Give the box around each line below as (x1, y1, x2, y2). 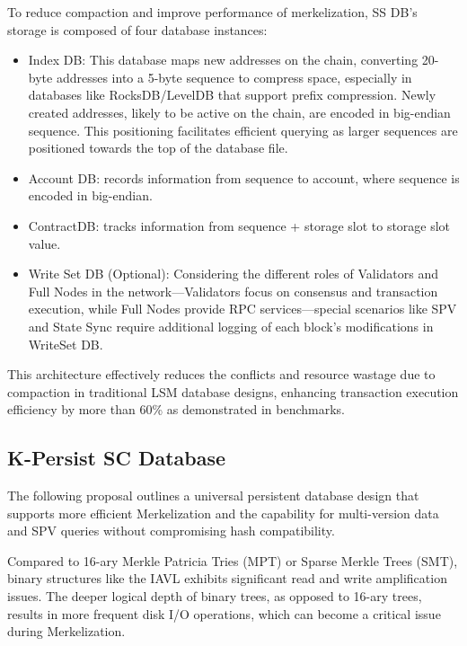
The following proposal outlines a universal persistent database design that (7, 486, 419, 505)
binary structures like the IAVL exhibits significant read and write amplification (7, 569, 447, 588)
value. (28, 234, 61, 252)
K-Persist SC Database (7, 444, 226, 472)
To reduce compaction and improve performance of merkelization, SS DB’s (7, 3, 418, 21)
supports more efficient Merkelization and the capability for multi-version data (7, 503, 439, 522)
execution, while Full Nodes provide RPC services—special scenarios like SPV (28, 299, 457, 318)
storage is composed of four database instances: (7, 20, 268, 39)
